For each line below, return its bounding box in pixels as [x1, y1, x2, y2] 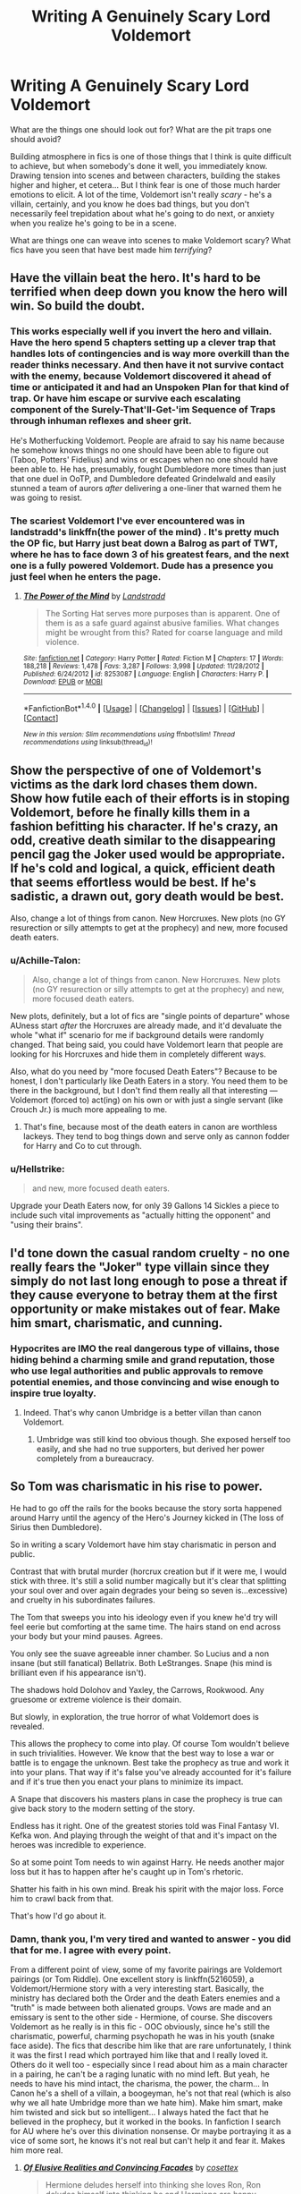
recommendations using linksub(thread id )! [22, 737, 153, 748]
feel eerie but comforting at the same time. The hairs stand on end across [10, 1621, 281, 1632]
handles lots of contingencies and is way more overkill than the [10, 347, 290, 360]
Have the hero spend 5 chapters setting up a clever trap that [10, 336, 276, 349]
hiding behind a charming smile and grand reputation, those [10, 1353, 275, 1365]
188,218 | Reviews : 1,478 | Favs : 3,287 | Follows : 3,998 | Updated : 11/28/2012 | [22, 661, 264, 670]
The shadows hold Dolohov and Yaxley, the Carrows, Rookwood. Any [10, 1684, 264, 1695]
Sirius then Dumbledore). [10, 1521, 102, 1532]
